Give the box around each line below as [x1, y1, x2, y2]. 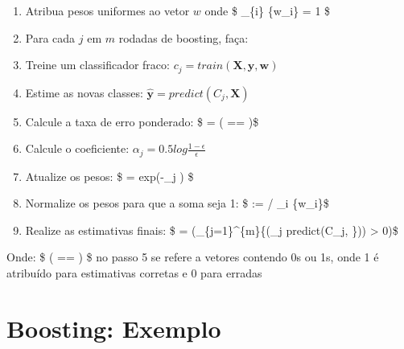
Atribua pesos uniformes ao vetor [25, 2, 190, 18]
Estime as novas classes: [25, 84, 143, 101]
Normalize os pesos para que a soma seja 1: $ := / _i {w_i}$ [25, 195, 329, 211]
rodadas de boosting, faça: [118, 29, 249, 46]
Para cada [25, 29, 76, 46]
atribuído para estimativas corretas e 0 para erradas [6, 265, 262, 281]
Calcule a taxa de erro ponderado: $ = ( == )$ [25, 113, 259, 129]
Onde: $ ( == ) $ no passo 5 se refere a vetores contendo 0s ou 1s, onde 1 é [6, 248, 379, 265]
